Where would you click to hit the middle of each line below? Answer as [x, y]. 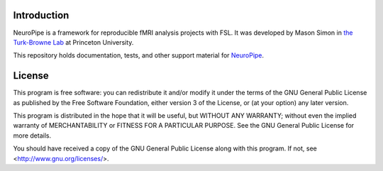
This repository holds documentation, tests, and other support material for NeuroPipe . [139, 55]
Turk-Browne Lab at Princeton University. [73, 42]
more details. [32, 136]
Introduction [41, 15]
